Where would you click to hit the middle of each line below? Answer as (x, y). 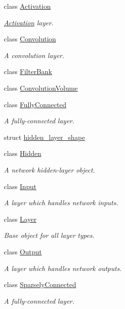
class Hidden (23, 153)
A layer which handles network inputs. (61, 203)
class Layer (20, 219)
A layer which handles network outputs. (63, 268)
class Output (23, 251)
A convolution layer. (34, 55)
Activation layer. (29, 22)
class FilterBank (28, 71)
